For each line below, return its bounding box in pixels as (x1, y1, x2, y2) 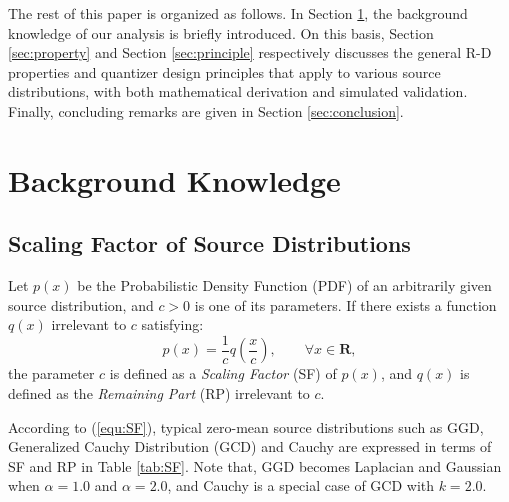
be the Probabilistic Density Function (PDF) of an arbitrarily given (77, 275, 492, 296)
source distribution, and (8, 294, 154, 315)
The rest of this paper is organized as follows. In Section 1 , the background (8, 3, 468, 23)
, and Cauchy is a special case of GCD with (167, 475, 435, 496)
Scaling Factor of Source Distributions (8, 228, 411, 259)
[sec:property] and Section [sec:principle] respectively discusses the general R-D (8, 42, 492, 63)
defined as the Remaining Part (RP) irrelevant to (8, 382, 310, 403)
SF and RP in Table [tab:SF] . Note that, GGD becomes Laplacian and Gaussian (8, 455, 502, 476)
